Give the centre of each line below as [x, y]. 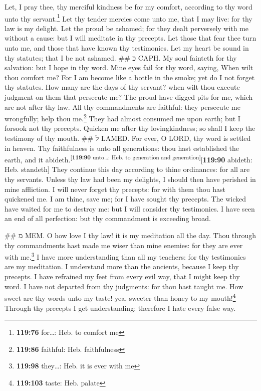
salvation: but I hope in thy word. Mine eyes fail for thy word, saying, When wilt [129, 67]
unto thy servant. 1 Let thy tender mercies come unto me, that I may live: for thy [128, 18]
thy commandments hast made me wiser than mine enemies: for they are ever [124, 245]
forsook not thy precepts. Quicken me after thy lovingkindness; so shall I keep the [130, 128]
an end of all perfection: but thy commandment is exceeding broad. [108, 218]
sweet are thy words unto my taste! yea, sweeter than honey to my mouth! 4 [120, 297]
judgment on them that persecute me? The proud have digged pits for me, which [129, 97]
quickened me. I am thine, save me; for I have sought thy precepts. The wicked [125, 199]
